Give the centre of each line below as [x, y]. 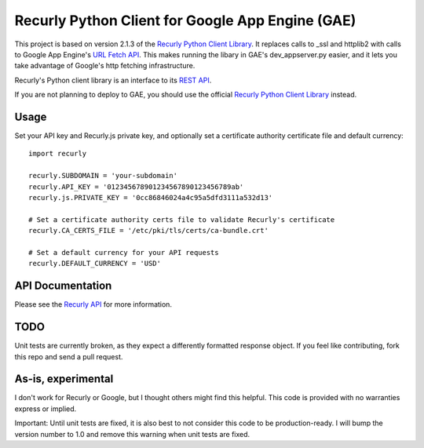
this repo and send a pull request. [69, 356]
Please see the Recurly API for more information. [93, 304]
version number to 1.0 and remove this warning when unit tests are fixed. [132, 434]
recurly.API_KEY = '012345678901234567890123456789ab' [136, 187]
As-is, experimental [64, 379]
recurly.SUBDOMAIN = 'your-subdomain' [103, 176]
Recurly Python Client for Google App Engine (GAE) [185, 20]
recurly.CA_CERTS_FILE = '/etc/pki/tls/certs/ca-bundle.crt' [148, 231]
